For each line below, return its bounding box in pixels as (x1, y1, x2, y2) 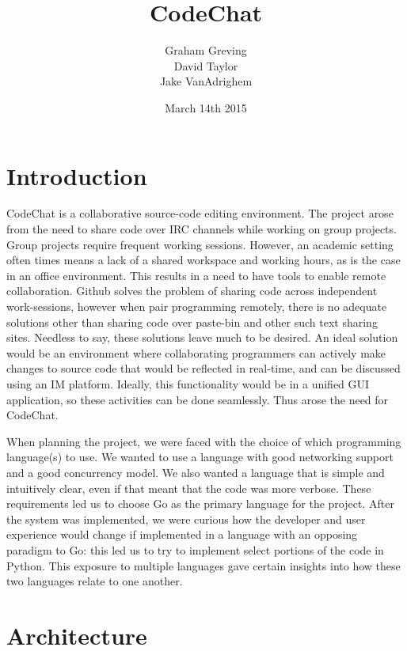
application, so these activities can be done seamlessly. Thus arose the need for (6, 391, 389, 407)
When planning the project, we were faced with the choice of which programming (6, 433, 401, 449)
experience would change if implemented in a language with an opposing (6, 526, 358, 543)
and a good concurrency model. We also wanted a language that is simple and (6, 464, 385, 480)
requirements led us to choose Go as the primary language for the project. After (6, 495, 394, 512)
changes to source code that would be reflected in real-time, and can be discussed (6, 360, 401, 377)
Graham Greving (165, 42, 247, 59)
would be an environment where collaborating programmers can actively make (6, 344, 386, 361)
